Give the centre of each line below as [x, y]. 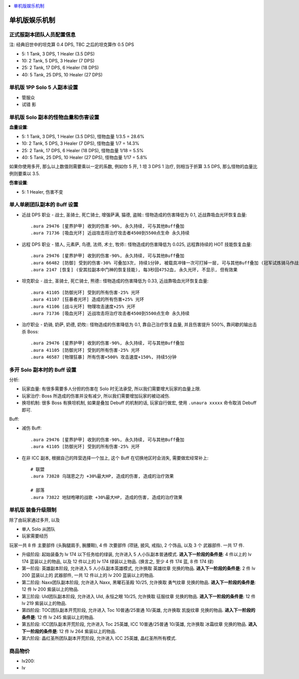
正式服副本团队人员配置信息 [42, 34]
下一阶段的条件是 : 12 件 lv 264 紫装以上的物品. [69, 631]
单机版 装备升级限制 [33, 510]
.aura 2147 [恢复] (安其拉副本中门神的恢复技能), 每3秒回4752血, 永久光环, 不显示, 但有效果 [134, 270]
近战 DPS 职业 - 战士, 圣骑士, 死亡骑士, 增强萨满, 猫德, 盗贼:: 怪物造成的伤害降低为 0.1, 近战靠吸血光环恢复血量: [135, 215]
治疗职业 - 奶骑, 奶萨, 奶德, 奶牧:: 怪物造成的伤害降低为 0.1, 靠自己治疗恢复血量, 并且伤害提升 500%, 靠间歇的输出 [137, 325]
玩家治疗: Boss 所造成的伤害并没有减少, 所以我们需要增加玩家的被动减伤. [96, 396]
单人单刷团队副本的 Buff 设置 [44, 205]
